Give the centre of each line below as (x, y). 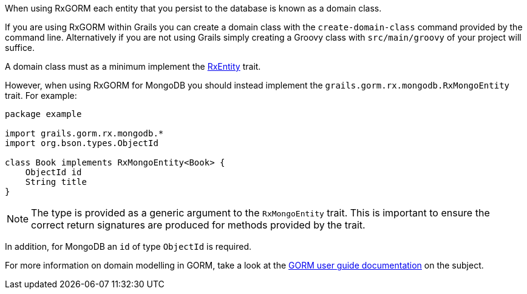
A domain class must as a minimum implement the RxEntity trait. (133, 66)
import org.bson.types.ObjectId (82, 143)
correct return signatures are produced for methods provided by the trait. (198, 225)
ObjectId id (53, 172)
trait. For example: (41, 95)
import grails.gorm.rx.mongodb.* (84, 133)
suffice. (20, 48)
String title (56, 182)
